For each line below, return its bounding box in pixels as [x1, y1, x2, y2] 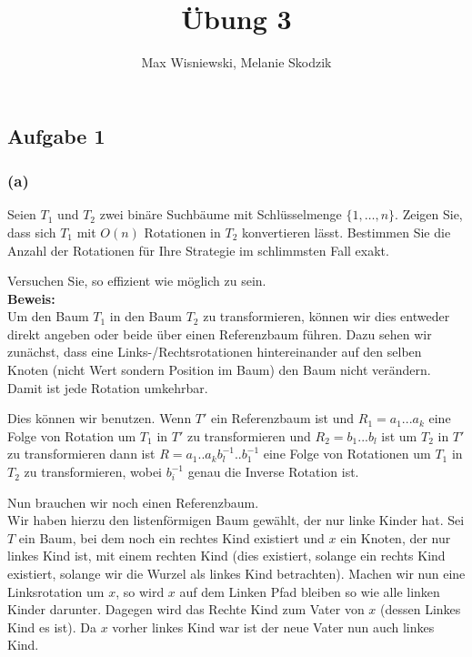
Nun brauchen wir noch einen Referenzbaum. [7, 492, 259, 511]
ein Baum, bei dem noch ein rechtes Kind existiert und [18, 528, 325, 547]
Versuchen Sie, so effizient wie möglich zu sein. [7, 271, 266, 290]
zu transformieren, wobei [24, 462, 163, 481]
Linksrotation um [7, 581, 105, 601]
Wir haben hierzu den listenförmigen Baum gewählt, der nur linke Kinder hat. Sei [7, 510, 465, 530]
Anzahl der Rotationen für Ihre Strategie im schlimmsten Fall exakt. [7, 240, 389, 259]
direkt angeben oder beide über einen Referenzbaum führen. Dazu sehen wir [7, 324, 432, 343]
